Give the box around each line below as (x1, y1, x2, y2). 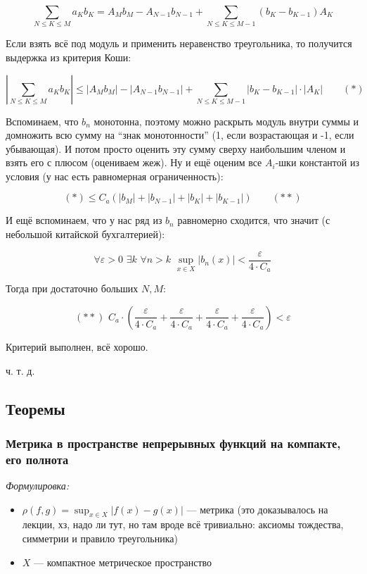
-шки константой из (275, 155, 359, 170)
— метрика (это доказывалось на (186, 501, 328, 516)
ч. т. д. (6, 363, 35, 378)
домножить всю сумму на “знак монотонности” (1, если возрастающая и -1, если (6, 127, 354, 142)
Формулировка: (6, 478, 70, 493)
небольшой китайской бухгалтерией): (6, 227, 165, 242)
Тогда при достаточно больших (6, 281, 139, 296)
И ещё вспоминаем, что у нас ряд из (6, 213, 162, 227)
